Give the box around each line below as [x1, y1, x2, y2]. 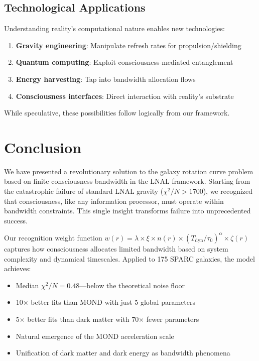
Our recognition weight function [4, 232, 102, 243]
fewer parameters [146, 313, 199, 324]
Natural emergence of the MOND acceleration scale [16, 330, 174, 341]
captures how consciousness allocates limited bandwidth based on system [4, 243, 228, 254]
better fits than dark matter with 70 [27, 313, 139, 324]
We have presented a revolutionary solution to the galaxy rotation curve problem [4, 166, 253, 176]
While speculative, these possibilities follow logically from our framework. [4, 107, 230, 118]
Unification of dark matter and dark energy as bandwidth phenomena [16, 347, 230, 358]
